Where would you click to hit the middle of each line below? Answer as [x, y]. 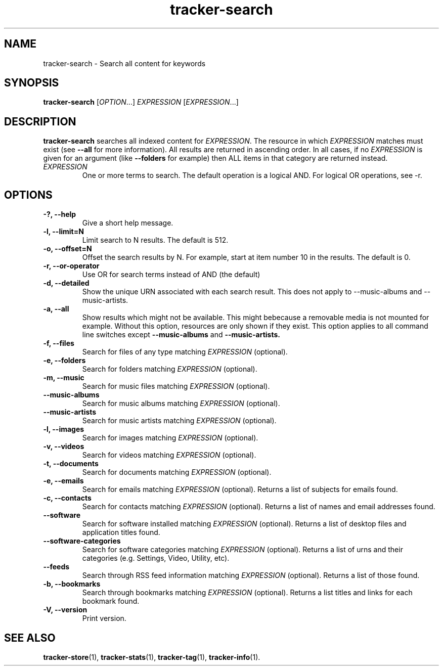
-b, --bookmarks [72, 584]
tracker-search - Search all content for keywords [124, 63]
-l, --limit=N [63, 232]
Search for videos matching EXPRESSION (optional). [169, 455]
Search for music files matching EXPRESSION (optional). [176, 386]
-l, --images [64, 429]
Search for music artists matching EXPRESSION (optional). [179, 421]
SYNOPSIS [32, 83]
